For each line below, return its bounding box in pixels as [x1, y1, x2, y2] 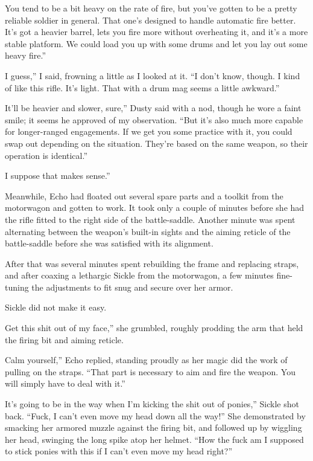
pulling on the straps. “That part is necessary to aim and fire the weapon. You [5, 365, 296, 378]
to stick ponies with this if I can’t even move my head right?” [5, 445, 233, 457]
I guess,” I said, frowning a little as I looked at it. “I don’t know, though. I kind [5, 69, 300, 82]
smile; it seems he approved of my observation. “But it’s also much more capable [5, 113, 303, 126]
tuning [5, 280, 29, 293]
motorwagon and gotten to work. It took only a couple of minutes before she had [5, 201, 305, 214]
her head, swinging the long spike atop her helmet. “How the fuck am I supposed [5, 433, 304, 445]
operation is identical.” [5, 149, 88, 161]
